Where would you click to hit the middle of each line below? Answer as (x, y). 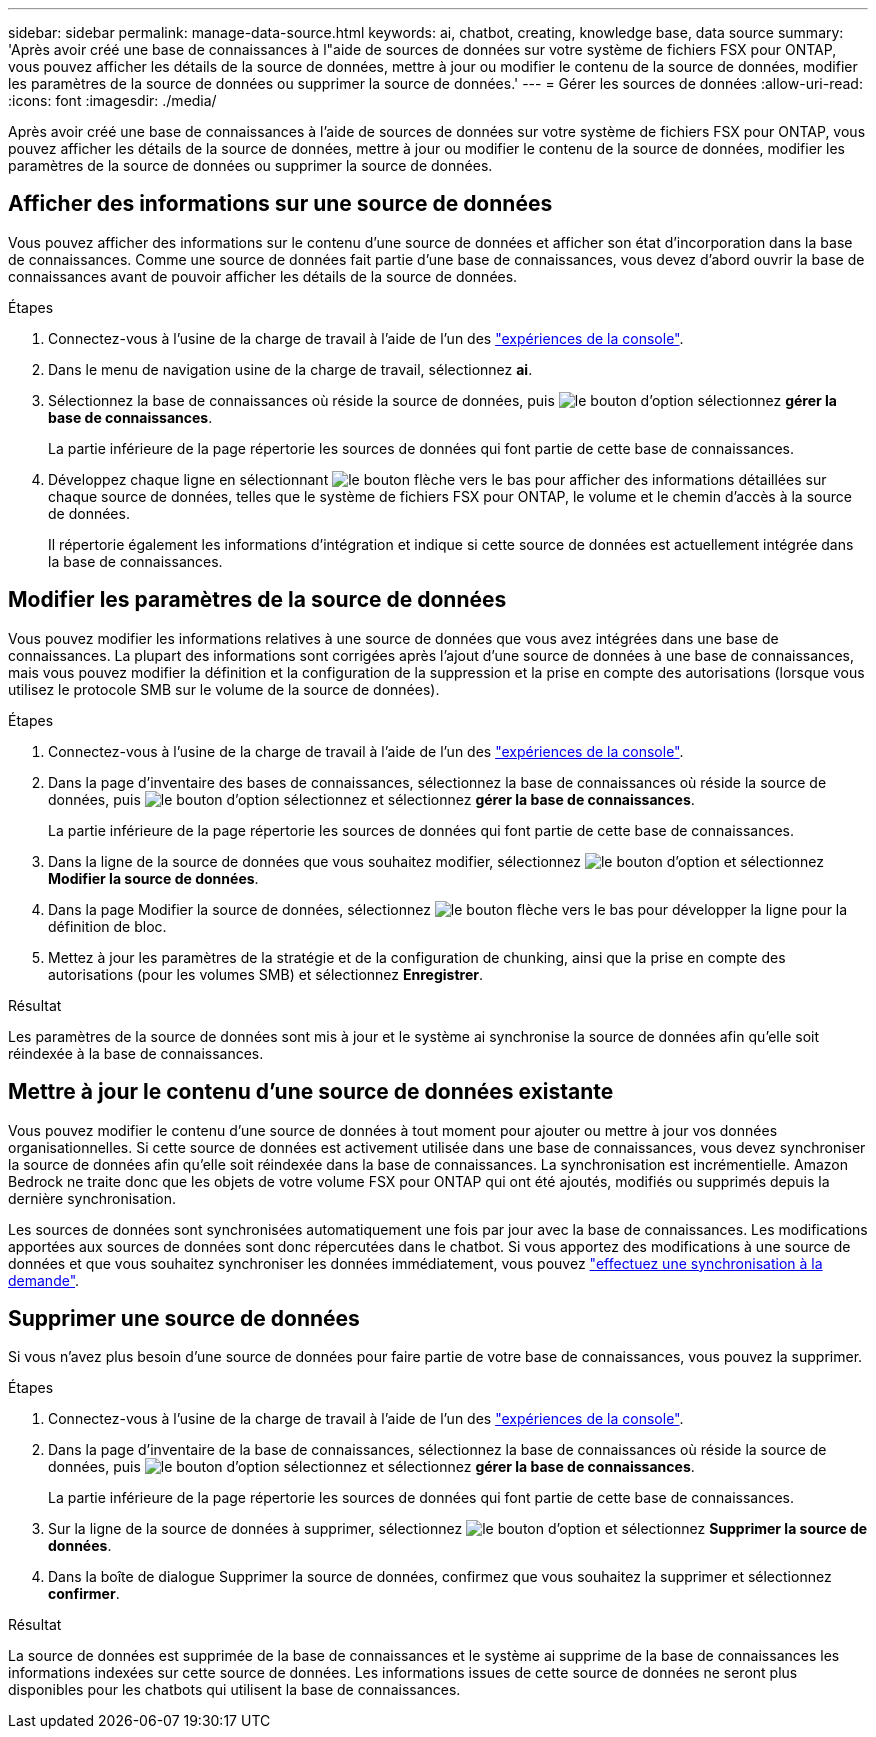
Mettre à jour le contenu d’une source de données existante (311, 1092)
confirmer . (84, 1594)
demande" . (44, 1280)
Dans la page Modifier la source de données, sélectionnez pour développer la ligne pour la (448, 909)
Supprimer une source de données (184, 1318)
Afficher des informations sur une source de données (280, 204)
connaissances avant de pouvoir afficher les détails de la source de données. (263, 276)
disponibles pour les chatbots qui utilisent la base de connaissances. (234, 1690)
